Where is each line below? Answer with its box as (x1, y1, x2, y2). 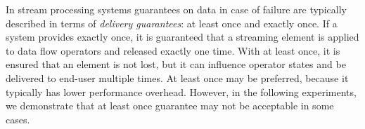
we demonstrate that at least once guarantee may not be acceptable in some (6, 98, 334, 113)
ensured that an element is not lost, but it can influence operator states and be (6, 57, 346, 72)
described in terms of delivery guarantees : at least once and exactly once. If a (6, 15, 338, 30)
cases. (6, 111, 30, 126)
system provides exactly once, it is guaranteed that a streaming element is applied (6, 29, 359, 44)
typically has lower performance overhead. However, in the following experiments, (6, 84, 357, 99)
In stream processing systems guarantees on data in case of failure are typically (6, 2, 347, 16)
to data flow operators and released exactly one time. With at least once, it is (6, 43, 340, 57)
